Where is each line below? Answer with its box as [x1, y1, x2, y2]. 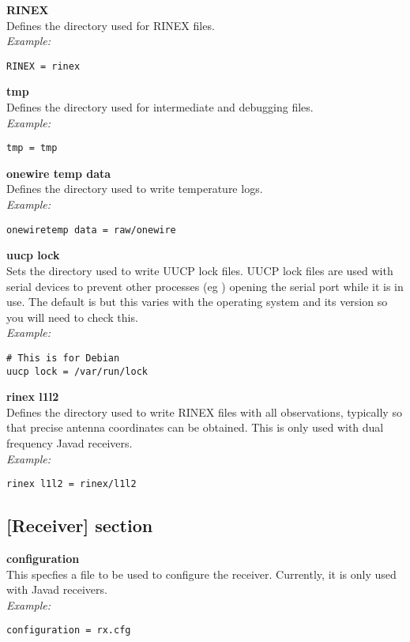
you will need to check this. [6, 308, 138, 325]
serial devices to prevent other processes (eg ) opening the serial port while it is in [6, 278, 404, 294]
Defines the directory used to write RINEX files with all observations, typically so [6, 403, 402, 420]
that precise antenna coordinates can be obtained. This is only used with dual [6, 419, 384, 436]
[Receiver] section [6, 513, 153, 538]
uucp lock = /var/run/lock [6, 365, 148, 377]
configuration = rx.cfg [6, 625, 131, 636]
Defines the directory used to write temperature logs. [6, 180, 263, 197]
